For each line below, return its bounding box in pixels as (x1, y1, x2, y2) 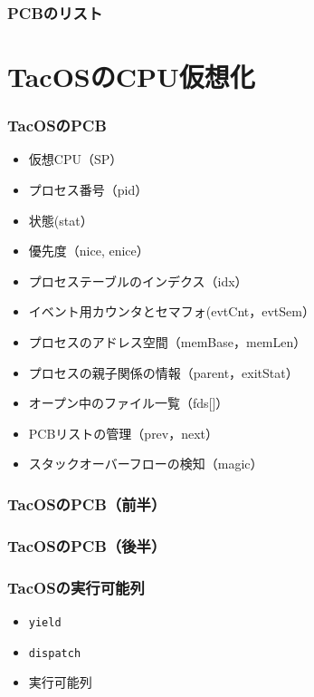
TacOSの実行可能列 (7, 576, 145, 598)
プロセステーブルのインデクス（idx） (28, 271, 248, 290)
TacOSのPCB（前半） (7, 492, 167, 515)
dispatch (28, 646, 81, 660)
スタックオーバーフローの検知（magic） (28, 454, 263, 473)
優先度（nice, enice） (28, 241, 149, 260)
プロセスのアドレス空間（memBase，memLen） (28, 333, 307, 351)
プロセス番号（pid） (28, 180, 148, 199)
